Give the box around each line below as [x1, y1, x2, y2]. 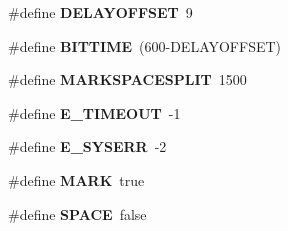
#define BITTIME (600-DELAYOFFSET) [8, 35, 282, 56]
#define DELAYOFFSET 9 [8, 2, 193, 22]
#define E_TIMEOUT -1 [8, 102, 181, 123]
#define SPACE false [8, 203, 147, 224]
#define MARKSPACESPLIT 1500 [8, 69, 247, 90]
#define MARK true [8, 169, 145, 190]
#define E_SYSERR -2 [8, 136, 167, 157]
